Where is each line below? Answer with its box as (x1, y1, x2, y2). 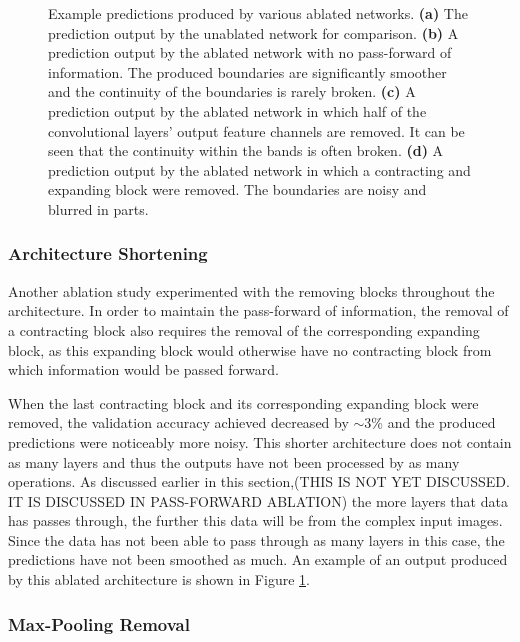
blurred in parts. (48, 198, 149, 219)
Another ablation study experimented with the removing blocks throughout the (8, 280, 495, 301)
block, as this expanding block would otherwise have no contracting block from (8, 339, 492, 360)
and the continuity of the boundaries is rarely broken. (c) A (48, 81, 416, 102)
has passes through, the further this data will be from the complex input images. (8, 510, 503, 531)
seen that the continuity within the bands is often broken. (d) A (48, 140, 444, 161)
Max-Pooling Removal (8, 611, 190, 636)
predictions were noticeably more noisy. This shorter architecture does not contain (8, 431, 512, 452)
